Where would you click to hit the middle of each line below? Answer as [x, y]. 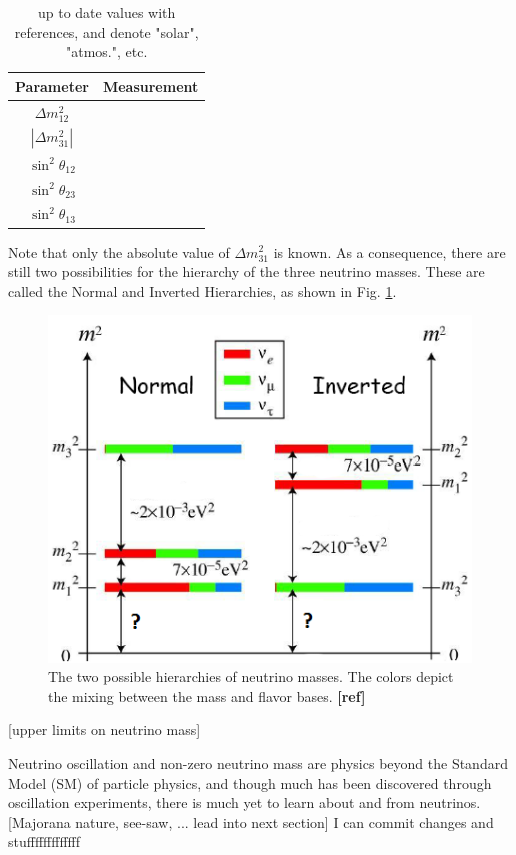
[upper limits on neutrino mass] [104, 729]
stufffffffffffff [44, 841]
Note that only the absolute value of [119, 251]
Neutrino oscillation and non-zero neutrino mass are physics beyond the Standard [258, 762]
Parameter [52, 85]
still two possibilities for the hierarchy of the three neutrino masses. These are [246, 271]
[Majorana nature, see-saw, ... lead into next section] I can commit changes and [251, 821]
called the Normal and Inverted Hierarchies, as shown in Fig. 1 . [202, 290]
